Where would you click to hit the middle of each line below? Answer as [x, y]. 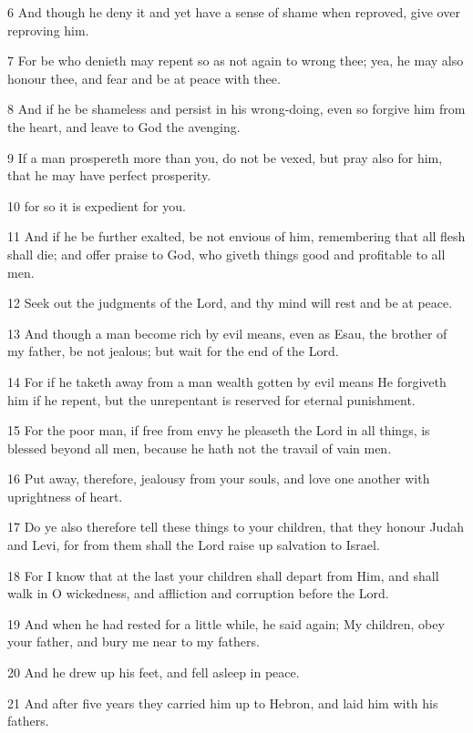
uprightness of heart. [65, 496]
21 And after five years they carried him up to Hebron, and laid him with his [223, 702]
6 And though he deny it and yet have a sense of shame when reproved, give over [234, 12]
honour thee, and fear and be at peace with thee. [144, 78]
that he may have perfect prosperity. [109, 175]
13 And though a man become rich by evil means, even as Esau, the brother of [227, 333]
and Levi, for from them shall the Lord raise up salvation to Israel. [194, 545]
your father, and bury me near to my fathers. [134, 641]
